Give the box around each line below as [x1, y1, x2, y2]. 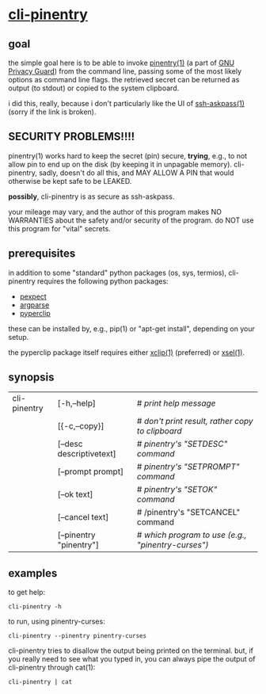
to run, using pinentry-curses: [8, 616, 105, 627]
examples [8, 566, 58, 580]
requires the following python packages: [36, 276, 169, 286]
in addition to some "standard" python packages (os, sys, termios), [8, 268, 227, 277]
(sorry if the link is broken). [8, 107, 97, 116]
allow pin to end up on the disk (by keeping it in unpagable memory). [8, 159, 232, 169]
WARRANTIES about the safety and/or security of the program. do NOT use [8, 215, 255, 225]
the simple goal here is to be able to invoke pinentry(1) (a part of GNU [8, 58, 235, 67]
